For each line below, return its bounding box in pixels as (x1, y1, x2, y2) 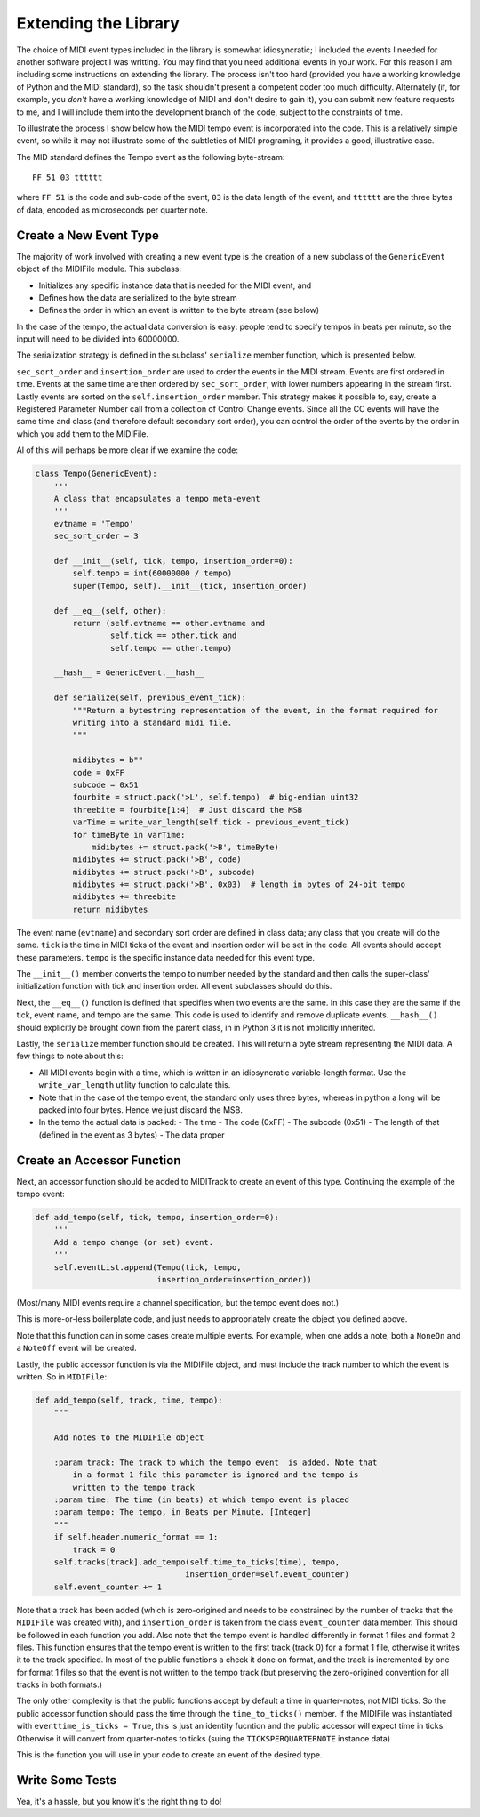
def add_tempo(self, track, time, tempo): (35, 1395, 223, 1405)
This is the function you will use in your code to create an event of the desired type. (16, 1749, 323, 1760)
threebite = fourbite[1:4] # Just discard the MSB (72, 805, 303, 815)
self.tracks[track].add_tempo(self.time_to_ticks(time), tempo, (53, 1556, 340, 1567)
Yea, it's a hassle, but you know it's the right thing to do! (16, 1796, 222, 1806)
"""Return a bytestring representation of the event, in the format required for (72, 705, 439, 715)
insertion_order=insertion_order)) (156, 1274, 312, 1284)
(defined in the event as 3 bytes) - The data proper (38, 1130, 226, 1140)
